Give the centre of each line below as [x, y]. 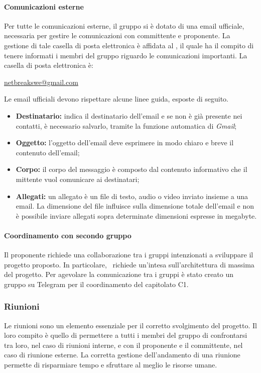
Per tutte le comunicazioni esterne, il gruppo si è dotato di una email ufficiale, [124, 25]
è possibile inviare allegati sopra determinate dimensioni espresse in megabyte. [136, 215]
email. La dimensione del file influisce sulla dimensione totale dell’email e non [135, 206]
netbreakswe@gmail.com [41, 82]
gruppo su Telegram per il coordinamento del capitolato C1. [96, 284]
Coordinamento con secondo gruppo [68, 235]
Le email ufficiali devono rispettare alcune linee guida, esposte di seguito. [116, 99]
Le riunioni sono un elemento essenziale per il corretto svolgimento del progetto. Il [130, 325]
